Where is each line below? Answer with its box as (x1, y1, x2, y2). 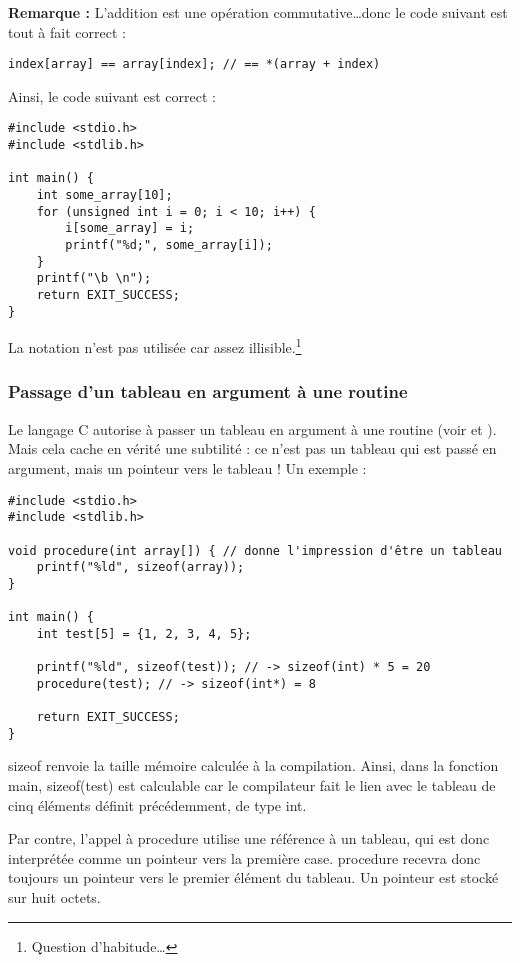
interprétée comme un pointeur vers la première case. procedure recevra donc (8, 847, 481, 868)
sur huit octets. (8, 886, 101, 907)
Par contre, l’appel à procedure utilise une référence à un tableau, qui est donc (8, 828, 490, 849)
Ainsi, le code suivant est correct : (8, 85, 216, 106)
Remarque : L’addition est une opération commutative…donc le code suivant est (8, 2, 508, 22)
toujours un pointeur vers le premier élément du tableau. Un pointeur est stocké (8, 867, 499, 888)
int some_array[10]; (36, 188, 173, 203)
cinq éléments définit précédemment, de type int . (8, 794, 307, 815)
